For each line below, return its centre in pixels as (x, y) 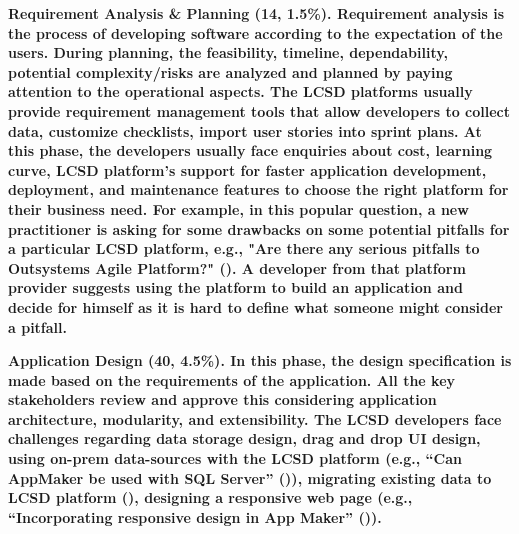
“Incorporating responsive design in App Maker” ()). (195, 516)
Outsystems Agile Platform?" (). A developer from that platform (237, 267)
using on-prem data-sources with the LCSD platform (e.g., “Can (235, 458)
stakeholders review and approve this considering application (222, 399)
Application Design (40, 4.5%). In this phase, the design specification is (260, 360)
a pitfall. (37, 326)
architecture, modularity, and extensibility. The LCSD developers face (255, 418)
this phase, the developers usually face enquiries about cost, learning (250, 150)
